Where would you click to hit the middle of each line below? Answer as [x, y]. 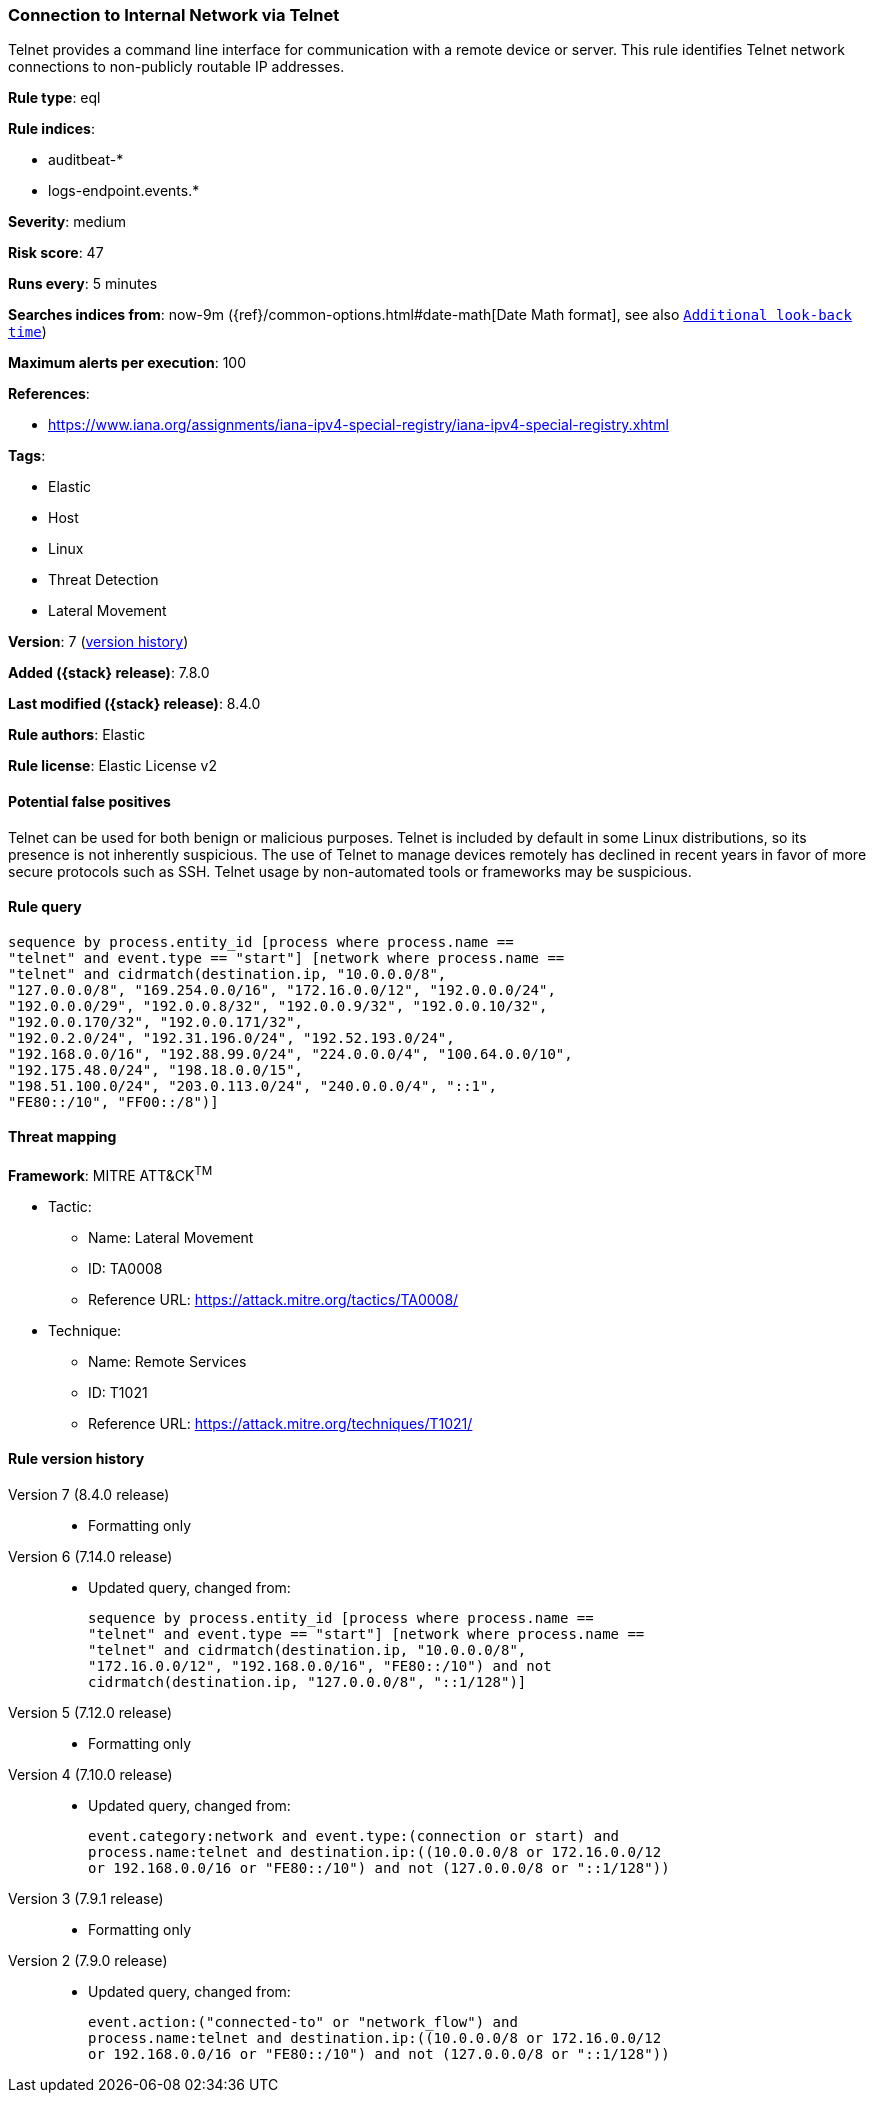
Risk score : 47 [56, 253]
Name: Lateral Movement [171, 1237]
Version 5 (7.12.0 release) [90, 1712]
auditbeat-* [86, 160]
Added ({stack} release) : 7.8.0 [109, 673]
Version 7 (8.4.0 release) [89, 1494]
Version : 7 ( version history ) [98, 642]
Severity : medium [67, 222]
